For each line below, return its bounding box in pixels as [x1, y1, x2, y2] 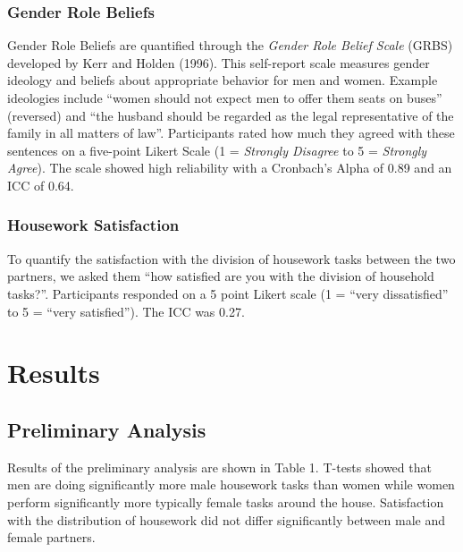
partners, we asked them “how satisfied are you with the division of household [7, 267, 434, 285]
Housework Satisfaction [7, 214, 180, 236]
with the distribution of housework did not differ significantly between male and [7, 510, 445, 529]
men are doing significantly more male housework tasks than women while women [7, 475, 455, 494]
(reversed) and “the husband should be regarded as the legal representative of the [7, 106, 454, 124]
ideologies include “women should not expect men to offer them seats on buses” [7, 89, 442, 106]
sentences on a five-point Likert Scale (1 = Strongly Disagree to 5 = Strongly [7, 140, 427, 159]
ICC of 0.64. [7, 175, 74, 194]
